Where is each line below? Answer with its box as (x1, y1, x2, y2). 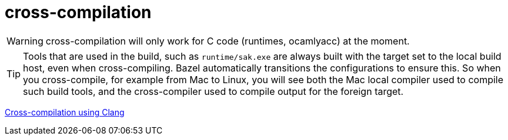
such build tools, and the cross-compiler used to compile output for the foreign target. (23, 85, 404, 97)
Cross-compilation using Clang (5, 107, 125, 117)
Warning (6, 35, 44, 47)
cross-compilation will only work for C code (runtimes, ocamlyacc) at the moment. (45, 35, 410, 47)
